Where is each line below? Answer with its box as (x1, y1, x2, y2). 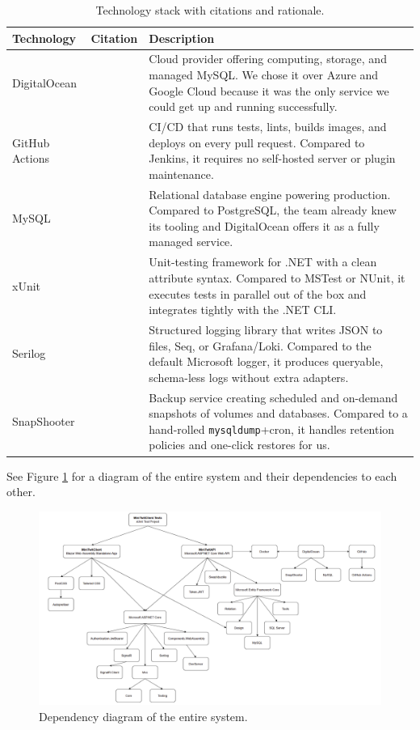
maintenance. (149, 165, 214, 182)
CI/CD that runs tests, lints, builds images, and (149, 118, 387, 135)
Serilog (12, 345, 46, 362)
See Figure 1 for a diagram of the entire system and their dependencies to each (6, 467, 397, 484)
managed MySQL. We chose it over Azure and (149, 66, 379, 83)
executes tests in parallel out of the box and (149, 285, 367, 302)
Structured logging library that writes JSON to (149, 320, 383, 337)
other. (6, 483, 36, 500)
